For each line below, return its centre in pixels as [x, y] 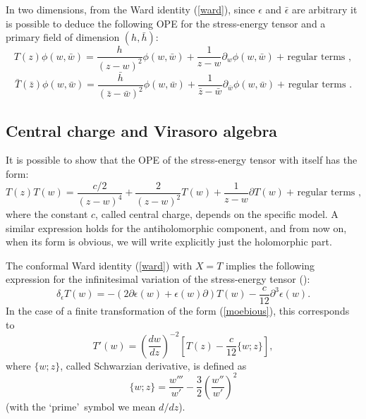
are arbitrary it [325, 9]
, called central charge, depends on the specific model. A [217, 214]
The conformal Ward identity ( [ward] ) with [99, 265]
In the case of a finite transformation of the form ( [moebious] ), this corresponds [178, 311]
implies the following [270, 265]
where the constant [47, 214]
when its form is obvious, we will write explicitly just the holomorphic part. [169, 242]
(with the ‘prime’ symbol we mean [81, 406]
